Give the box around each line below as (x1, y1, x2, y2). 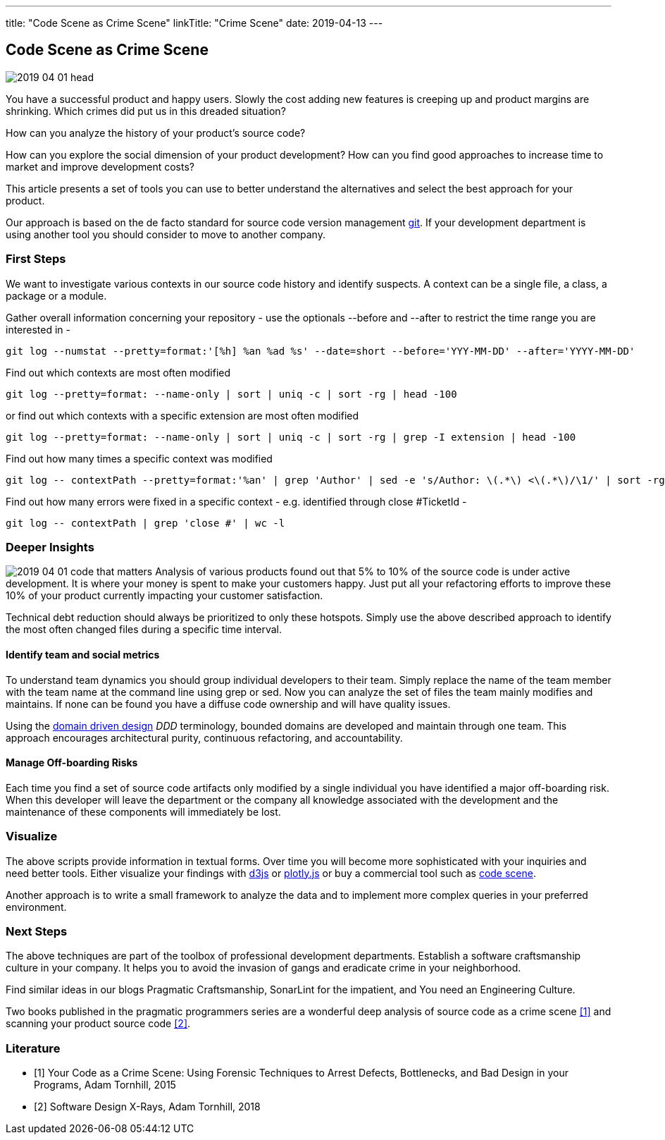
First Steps (6, 252, 66, 266)
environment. (6, 900, 67, 913)
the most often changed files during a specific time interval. (6, 623, 282, 636)
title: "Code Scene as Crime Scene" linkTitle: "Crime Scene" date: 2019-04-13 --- (6, 17, 383, 29)
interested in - (6, 323, 71, 336)
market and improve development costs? (6, 160, 194, 173)
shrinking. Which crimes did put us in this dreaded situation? (6, 104, 286, 117)
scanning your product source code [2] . (6, 1017, 191, 1030)
